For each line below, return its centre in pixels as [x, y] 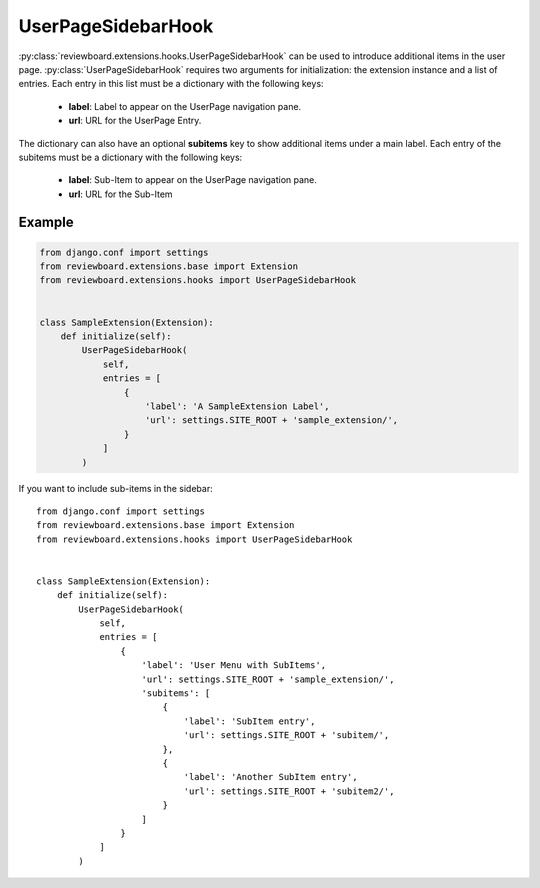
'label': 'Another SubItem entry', [271, 777]
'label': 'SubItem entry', [249, 721]
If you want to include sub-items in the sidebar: [116, 488]
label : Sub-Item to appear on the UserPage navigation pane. [192, 180]
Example [46, 222]
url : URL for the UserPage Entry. [135, 121]
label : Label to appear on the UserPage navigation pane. [185, 106]
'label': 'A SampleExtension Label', [237, 406]
